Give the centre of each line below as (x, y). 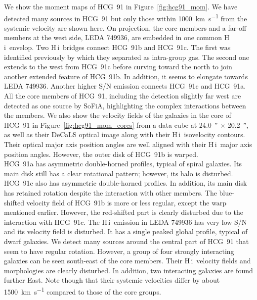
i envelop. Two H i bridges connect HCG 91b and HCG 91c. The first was (117, 47)
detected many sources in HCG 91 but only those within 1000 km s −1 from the (126, 17)
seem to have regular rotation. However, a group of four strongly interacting (119, 251)
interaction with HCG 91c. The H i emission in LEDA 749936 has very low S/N (126, 222)
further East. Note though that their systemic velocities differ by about (112, 280)
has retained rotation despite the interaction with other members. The (110, 192)
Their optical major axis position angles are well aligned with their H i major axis (128, 144)
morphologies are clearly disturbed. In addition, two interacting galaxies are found (128, 270)
